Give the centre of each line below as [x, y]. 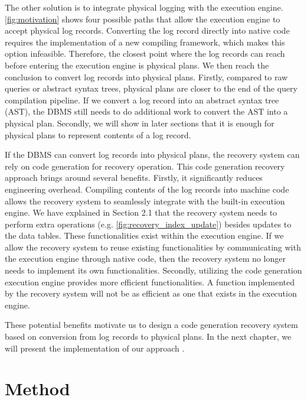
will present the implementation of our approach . [95, 348]
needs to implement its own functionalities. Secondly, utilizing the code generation [153, 270]
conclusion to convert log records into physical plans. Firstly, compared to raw [146, 77]
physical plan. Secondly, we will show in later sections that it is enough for [140, 123]
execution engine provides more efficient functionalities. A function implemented [150, 282]
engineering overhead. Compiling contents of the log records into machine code [147, 189]
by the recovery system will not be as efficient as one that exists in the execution [151, 293]
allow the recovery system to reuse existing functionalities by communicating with [153, 247]
